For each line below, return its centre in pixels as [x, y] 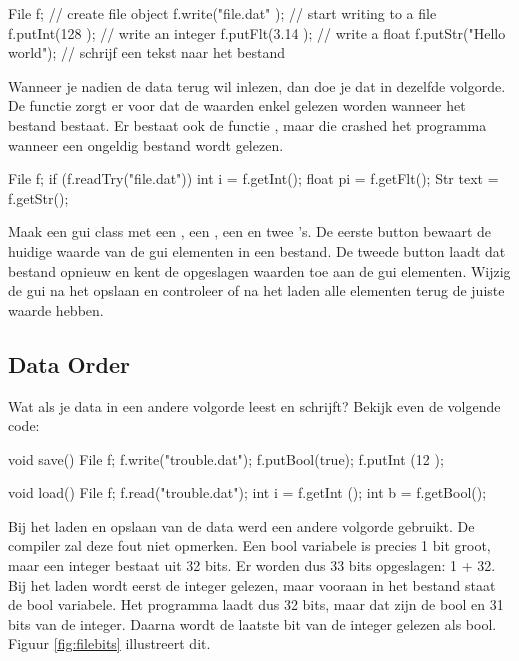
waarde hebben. [56, 309]
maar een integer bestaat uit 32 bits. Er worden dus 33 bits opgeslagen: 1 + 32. [252, 565]
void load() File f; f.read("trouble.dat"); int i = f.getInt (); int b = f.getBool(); [247, 492]
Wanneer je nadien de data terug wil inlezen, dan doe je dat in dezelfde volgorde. [257, 85]
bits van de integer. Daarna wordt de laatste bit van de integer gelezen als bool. [252, 623]
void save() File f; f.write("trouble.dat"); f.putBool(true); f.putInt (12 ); [226, 458]
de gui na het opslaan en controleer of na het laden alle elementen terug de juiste [256, 290]
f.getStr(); [38, 197]
